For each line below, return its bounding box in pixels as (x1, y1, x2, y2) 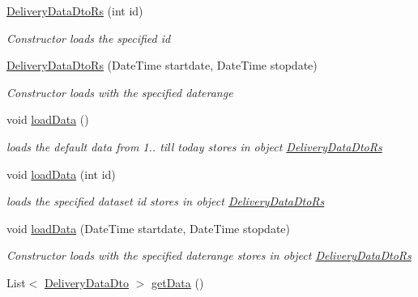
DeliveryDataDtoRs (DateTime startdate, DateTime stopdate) (6, 57, 318, 74)
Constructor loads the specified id (6, 29, 171, 46)
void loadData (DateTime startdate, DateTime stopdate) (6, 219, 291, 236)
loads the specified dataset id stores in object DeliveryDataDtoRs (6, 193, 325, 210)
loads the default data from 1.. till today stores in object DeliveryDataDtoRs (6, 138, 382, 155)
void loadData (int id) (6, 165, 116, 182)
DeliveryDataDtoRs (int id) (6, 2, 143, 19)
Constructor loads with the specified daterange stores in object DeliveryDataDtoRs (6, 247, 412, 264)
